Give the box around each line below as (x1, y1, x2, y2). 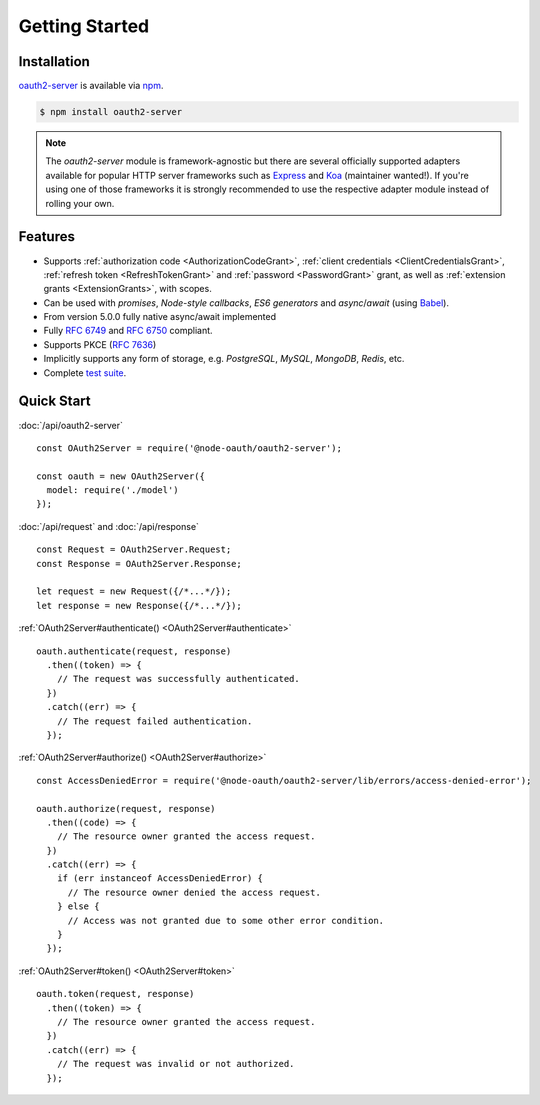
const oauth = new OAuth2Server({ (36, 470, 205, 482)
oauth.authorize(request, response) (36, 803, 216, 814)
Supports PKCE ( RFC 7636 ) (43, 338, 157, 350)
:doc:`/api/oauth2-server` (18, 419, 124, 431)
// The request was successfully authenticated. (56, 673, 300, 685)
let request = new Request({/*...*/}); (36, 586, 232, 597)
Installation (18, 53, 90, 70)
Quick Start (18, 393, 91, 410)
